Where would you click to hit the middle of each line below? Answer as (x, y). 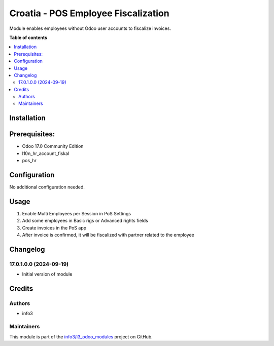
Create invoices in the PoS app (54, 227)
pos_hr (29, 161)
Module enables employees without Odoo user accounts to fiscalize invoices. (90, 28)
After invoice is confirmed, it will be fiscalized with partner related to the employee (108, 235)
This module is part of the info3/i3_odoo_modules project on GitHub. (81, 336)
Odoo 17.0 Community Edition (53, 146)
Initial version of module (47, 274)
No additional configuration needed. (47, 187)
